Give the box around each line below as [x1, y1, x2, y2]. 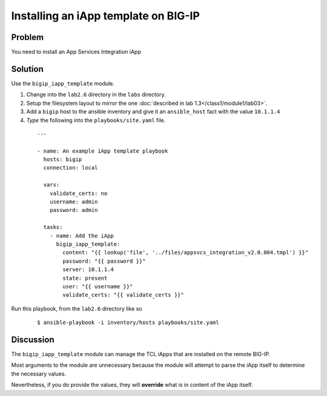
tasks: [43, 224, 63, 231]
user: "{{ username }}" [62, 283, 133, 290]
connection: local [43, 164, 98, 171]
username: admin [49, 199, 98, 205]
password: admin [49, 206, 98, 214]
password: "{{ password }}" [62, 257, 146, 265]
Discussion [11, 334, 54, 345]
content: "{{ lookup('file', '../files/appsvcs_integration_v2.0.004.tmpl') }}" [62, 249, 309, 256]
